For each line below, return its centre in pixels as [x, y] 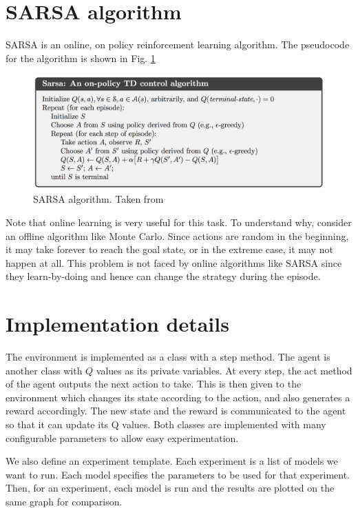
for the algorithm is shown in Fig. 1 [81, 58]
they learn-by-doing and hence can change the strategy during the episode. [163, 276]
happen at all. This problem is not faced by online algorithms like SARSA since [174, 262]
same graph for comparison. [64, 501]
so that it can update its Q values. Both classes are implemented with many [166, 424]
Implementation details [117, 324]
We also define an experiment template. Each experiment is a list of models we [172, 461]
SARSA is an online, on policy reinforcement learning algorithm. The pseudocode [178, 44]
